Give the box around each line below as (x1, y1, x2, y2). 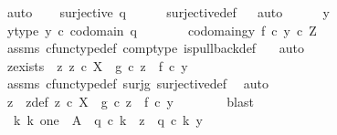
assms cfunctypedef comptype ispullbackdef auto (6, 38, 305, 57)
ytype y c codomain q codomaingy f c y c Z (6, 20, 317, 39)
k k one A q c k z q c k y (13, 109, 203, 129)
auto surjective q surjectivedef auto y (6, 3, 330, 21)
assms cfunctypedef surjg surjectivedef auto (6, 74, 269, 93)
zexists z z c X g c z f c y (6, 56, 188, 75)
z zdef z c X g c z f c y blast (6, 91, 254, 110)
